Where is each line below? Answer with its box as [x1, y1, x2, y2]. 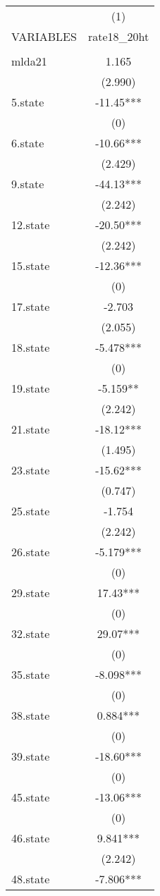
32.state [11, 625, 50, 642]
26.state [11, 544, 50, 560]
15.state [11, 257, 50, 274]
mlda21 [11, 53, 47, 69]
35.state [11, 666, 50, 682]
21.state [11, 421, 50, 437]
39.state [11, 748, 50, 764]
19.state [11, 380, 50, 396]
